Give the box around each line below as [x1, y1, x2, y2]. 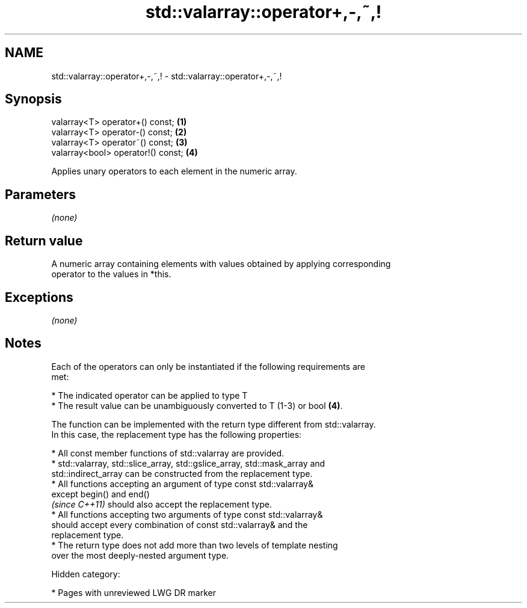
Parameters [5, 186, 76, 202]
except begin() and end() [51, 488, 150, 499]
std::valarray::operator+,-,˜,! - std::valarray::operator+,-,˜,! [51, 70, 282, 81]
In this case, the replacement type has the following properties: [51, 429, 302, 440]
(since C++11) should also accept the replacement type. [51, 499, 272, 509]
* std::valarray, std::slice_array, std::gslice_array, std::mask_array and [51, 458, 325, 468]
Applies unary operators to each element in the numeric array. [51, 166, 297, 177]
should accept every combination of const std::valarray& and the [51, 519, 308, 530]
